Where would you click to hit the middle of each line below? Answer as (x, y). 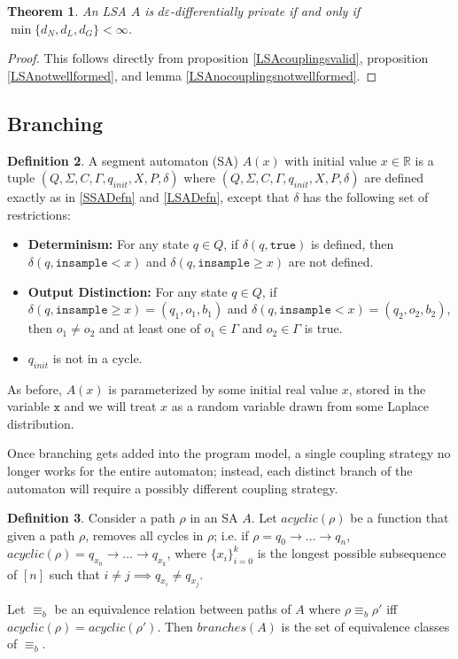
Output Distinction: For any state (128, 291)
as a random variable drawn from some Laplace (300, 406)
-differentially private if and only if (265, 11)
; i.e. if (231, 535)
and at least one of (150, 328)
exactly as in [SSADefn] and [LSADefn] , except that (148, 197)
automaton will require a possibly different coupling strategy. (173, 488)
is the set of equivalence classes (365, 626)
